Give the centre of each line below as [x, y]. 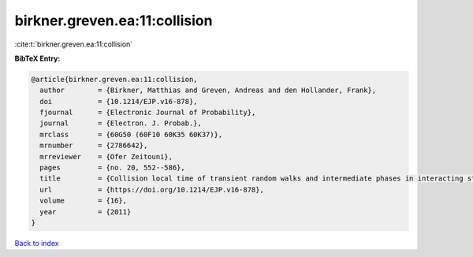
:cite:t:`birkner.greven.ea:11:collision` [74, 44]
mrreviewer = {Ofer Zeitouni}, [106, 156]
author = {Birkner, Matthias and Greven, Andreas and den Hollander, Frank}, [208, 90]
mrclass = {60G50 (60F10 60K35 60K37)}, [131, 134]
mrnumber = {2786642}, [94, 145]
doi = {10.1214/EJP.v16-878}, [119, 101]
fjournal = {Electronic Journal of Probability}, [148, 113]
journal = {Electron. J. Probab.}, [121, 123]
